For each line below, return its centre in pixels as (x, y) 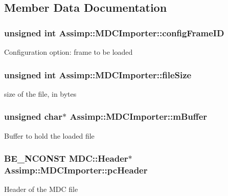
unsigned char (33, 116)
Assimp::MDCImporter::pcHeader (76, 170)
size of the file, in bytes (40, 93)
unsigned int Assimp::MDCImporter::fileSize (98, 74)
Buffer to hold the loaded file (49, 135)
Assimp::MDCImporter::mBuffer (139, 116)
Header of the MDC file (41, 189)
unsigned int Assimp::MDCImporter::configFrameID (114, 32)
